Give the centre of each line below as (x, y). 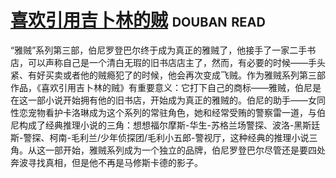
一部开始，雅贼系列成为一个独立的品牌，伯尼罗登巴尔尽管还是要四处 (185, 150)
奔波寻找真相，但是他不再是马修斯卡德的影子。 (106, 162)
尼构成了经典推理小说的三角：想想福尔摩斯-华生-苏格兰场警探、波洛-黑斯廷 (165, 125)
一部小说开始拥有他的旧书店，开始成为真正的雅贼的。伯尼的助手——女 (172, 100)
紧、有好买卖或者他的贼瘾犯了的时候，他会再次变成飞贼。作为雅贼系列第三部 (168, 75)
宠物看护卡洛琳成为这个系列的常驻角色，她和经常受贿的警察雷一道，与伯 (176, 112)
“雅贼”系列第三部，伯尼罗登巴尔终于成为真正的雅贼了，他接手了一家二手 (159, 50)
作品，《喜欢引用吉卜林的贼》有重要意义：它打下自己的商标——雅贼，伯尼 (161, 87)
